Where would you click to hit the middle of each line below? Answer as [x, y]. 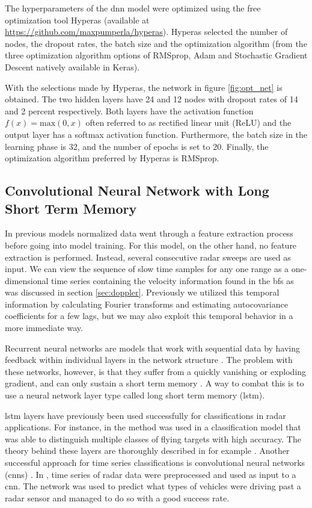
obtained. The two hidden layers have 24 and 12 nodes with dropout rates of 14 [151, 99]
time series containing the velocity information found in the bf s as [173, 280]
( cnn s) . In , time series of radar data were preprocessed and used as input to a [151, 474]
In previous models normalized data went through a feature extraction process [149, 233]
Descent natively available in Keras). [72, 67]
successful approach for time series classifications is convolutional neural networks [155, 462]
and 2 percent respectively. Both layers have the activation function [129, 110]
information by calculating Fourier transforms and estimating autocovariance [146, 304]
